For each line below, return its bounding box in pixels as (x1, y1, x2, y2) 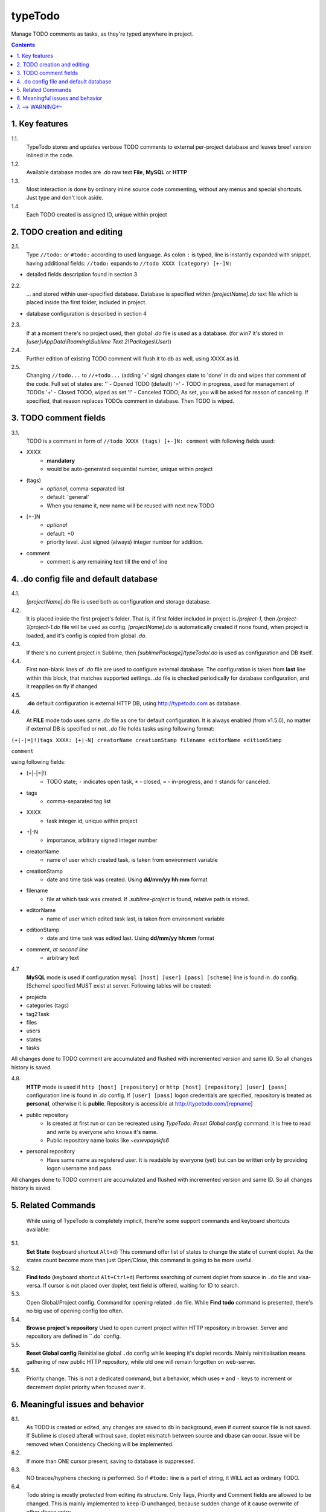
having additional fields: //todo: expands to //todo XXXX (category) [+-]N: (26, 259, 232, 267)
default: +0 (46, 530, 75, 537)
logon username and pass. (46, 1165, 113, 1172)
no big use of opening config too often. (26, 1307, 124, 1315)
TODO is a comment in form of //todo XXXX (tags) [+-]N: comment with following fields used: (26, 437, 275, 445)
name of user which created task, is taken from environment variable (46, 856, 218, 864)
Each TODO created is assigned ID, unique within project (26, 211, 167, 218)
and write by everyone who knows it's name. (46, 1128, 158, 1135)
